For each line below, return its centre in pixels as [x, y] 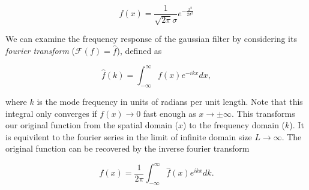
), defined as [139, 51]
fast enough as [170, 113]
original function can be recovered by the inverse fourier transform [127, 148]
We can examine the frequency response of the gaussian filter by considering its [151, 39]
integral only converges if [51, 113]
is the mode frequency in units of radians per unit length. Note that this [170, 101]
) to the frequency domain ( [234, 125]
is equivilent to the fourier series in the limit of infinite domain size [129, 136]
